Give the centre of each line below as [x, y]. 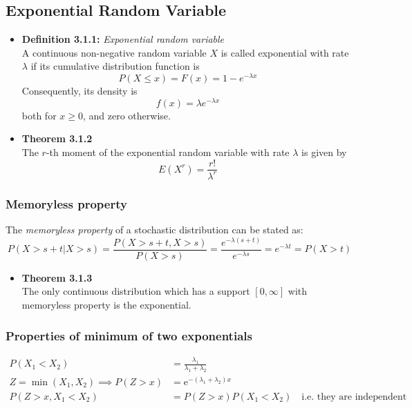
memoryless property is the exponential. [106, 304]
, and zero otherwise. [127, 115]
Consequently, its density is [79, 91]
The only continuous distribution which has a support [136, 291]
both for [39, 115]
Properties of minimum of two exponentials [129, 335]
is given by [324, 152]
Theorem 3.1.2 [57, 138]
